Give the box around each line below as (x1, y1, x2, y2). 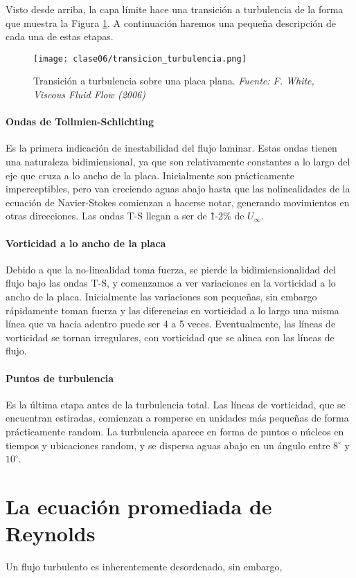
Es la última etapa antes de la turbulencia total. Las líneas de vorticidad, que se (6, 397, 346, 411)
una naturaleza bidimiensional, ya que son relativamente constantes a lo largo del (6, 154, 350, 169)
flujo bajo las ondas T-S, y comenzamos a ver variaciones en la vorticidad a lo (6, 276, 336, 290)
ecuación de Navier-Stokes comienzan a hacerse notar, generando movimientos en (6, 195, 350, 209)
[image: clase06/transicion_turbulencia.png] (33, 53, 247, 64)
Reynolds (6, 519, 96, 548)
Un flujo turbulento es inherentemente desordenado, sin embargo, (6, 559, 283, 574)
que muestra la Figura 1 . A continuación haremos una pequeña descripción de (6, 15, 336, 30)
